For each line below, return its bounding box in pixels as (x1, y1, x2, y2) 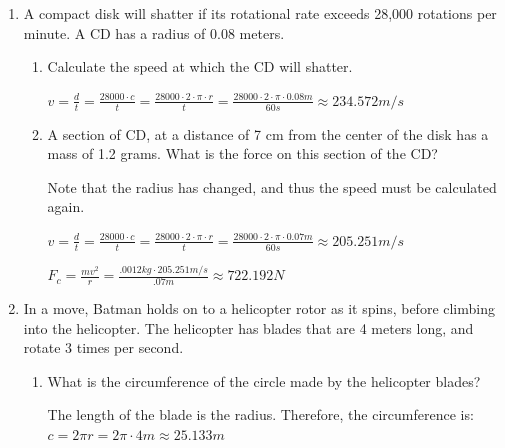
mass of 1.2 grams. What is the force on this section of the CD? (47, 143, 438, 164)
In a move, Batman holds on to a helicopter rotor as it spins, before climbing (23, 297, 495, 318)
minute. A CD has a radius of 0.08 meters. (23, 22, 285, 43)
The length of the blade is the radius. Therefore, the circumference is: (47, 404, 474, 425)
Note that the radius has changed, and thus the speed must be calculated (47, 176, 497, 197)
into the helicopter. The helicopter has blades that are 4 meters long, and (23, 317, 474, 338)
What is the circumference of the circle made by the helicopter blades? (47, 370, 481, 391)
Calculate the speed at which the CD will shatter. (47, 56, 353, 77)
